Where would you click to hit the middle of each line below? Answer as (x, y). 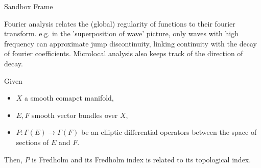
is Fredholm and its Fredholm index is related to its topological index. (141, 159)
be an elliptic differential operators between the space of (169, 132)
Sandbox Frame (29, 6)
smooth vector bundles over (75, 115)
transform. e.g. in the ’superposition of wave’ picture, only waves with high (121, 33)
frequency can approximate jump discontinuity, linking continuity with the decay (130, 43)
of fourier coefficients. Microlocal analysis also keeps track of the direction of (124, 53)
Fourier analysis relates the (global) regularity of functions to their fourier (120, 23)
